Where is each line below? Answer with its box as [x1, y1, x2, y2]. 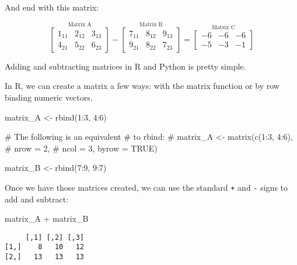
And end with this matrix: [5, 1, 99, 13]
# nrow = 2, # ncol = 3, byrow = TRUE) [5, 142, 158, 154]
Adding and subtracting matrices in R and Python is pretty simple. [5, 60, 246, 72]
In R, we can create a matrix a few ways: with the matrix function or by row [5, 80, 279, 92]
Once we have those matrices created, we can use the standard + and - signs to [5, 181, 288, 193]
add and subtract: [5, 192, 69, 205]
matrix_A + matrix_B [5, 212, 89, 225]
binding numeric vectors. [5, 91, 93, 103]
